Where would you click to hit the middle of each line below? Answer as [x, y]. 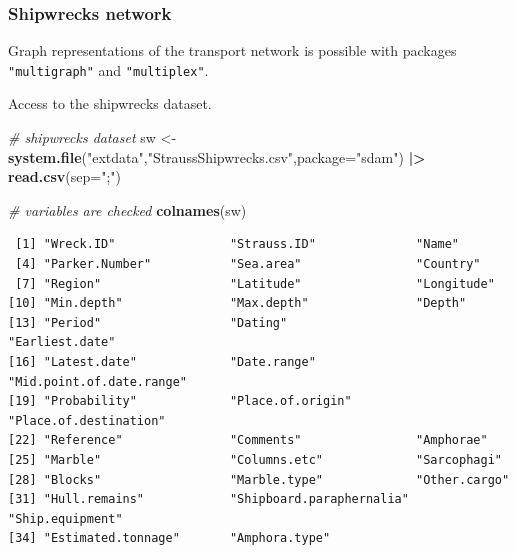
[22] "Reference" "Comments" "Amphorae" [248, 440]
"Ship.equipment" [65, 518]
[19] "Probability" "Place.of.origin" [180, 401]
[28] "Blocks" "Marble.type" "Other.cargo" [259, 479]
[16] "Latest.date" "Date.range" [162, 362]
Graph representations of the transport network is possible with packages [232, 50]
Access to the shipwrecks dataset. [110, 103]
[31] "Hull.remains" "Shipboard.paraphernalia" [208, 499]
